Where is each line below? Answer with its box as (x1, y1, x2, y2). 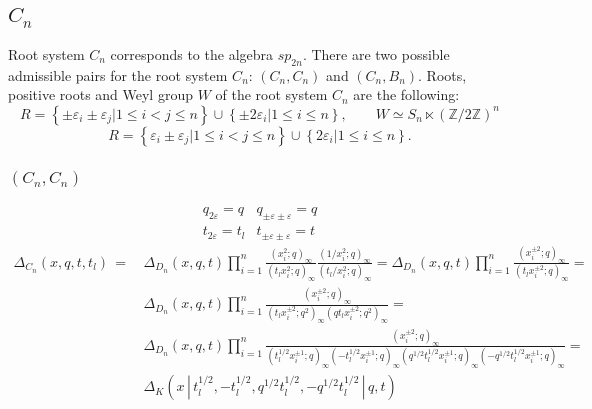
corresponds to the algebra (110, 43, 274, 64)
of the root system (215, 84, 328, 105)
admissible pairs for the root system (8, 64, 228, 85)
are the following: (353, 84, 460, 105)
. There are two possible (302, 43, 450, 64)
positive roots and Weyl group (8, 84, 193, 105)
